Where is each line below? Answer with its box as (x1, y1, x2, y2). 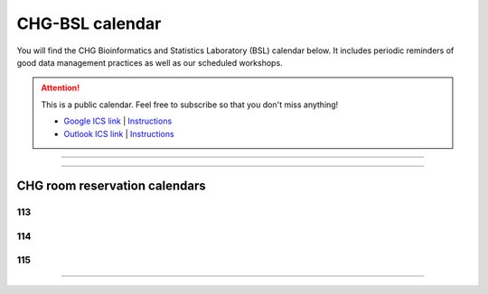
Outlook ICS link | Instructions (63, 128, 175, 139)
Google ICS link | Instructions (63, 115, 173, 126)
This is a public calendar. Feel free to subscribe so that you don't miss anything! (41, 99, 339, 110)
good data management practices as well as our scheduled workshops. (16, 57, 284, 68)
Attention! (41, 82, 80, 94)
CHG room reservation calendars (16, 179, 207, 194)
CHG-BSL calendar (16, 14, 162, 33)
